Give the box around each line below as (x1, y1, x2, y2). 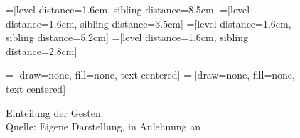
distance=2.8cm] (6, 43, 77, 58)
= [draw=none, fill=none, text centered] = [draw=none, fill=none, (6, 67, 295, 82)
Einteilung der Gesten (6, 105, 101, 120)
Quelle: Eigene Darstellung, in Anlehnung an (6, 119, 200, 134)
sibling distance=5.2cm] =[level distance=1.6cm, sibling (6, 30, 248, 45)
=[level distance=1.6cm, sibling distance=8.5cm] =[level (6, 2, 250, 16)
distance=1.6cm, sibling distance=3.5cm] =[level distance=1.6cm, (6, 16, 291, 30)
